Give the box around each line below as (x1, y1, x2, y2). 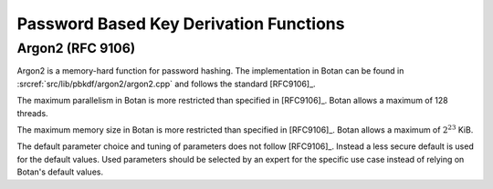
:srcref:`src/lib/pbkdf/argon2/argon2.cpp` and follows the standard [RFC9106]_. (16, 78, 316, 89)
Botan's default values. (16, 166, 104, 177)
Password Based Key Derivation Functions (16, 14, 345, 34)
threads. (16, 107, 49, 118)
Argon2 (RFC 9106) (16, 40, 136, 56)
